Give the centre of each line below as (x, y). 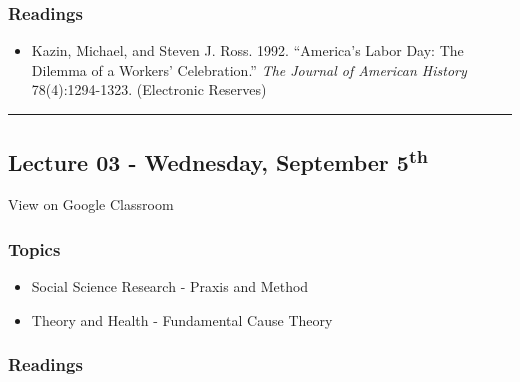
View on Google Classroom (91, 204)
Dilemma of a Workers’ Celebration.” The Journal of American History (249, 69)
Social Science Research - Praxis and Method (170, 286)
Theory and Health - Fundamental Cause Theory (182, 319)
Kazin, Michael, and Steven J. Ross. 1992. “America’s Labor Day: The (247, 50)
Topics (34, 248)
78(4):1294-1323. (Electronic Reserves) (149, 89)
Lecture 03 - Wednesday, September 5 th (218, 160)
